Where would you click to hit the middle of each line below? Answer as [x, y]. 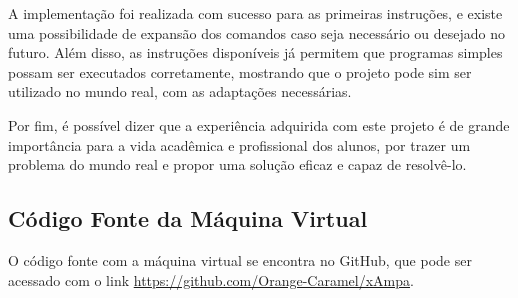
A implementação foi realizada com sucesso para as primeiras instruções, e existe [255, 13]
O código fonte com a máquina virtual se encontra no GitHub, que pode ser [240, 259]
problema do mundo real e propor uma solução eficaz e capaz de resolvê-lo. [237, 164]
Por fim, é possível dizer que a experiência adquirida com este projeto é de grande [259, 124]
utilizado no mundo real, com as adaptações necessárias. [180, 91]
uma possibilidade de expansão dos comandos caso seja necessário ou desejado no [256, 32]
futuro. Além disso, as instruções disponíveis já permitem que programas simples [255, 52]
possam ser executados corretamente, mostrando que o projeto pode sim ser [240, 71]
